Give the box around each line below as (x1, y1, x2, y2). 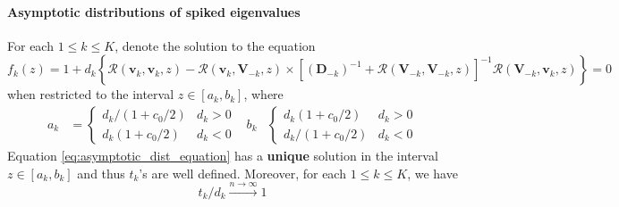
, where (243, 85, 284, 103)
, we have (407, 163, 458, 182)
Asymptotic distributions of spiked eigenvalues (7, 2, 301, 21)
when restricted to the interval (7, 85, 174, 103)
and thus (77, 163, 125, 182)
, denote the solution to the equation (114, 36, 316, 54)
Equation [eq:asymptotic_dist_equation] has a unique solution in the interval (7, 146, 438, 165)
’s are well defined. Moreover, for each (139, 163, 346, 182)
